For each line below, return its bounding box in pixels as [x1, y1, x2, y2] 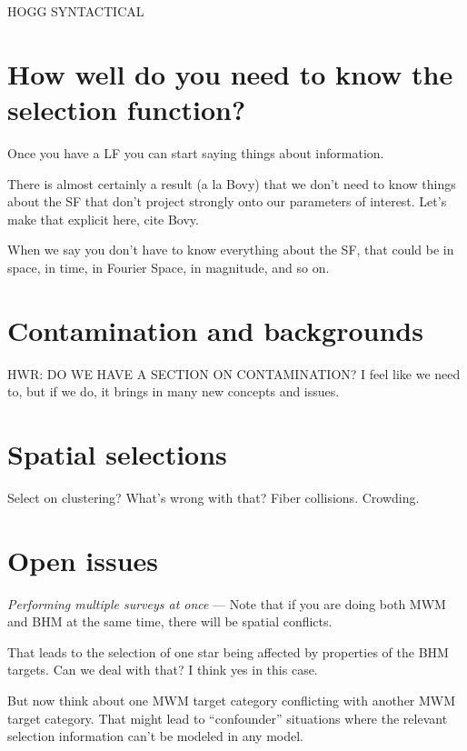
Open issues [7, 541, 159, 578]
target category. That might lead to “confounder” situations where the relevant [7, 708, 448, 727]
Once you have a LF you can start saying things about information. [7, 143, 384, 162]
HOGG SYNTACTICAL [7, 2, 144, 20]
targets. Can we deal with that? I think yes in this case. [7, 660, 318, 679]
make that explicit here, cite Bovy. [7, 209, 199, 228]
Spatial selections [7, 435, 227, 472]
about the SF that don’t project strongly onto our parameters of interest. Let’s [7, 192, 447, 211]
